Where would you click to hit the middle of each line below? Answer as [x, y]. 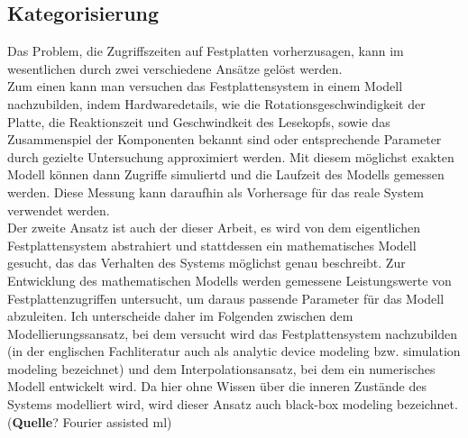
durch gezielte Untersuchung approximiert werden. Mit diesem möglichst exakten [231, 156]
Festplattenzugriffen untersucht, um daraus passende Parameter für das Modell [226, 298]
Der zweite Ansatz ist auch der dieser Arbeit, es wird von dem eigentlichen [214, 228]
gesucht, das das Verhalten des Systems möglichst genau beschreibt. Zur [206, 263]
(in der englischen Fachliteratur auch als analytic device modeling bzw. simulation [234, 351]
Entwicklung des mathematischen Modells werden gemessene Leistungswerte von [229, 280]
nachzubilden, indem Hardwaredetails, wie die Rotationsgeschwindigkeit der [216, 103]
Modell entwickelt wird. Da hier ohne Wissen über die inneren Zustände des [217, 386]
